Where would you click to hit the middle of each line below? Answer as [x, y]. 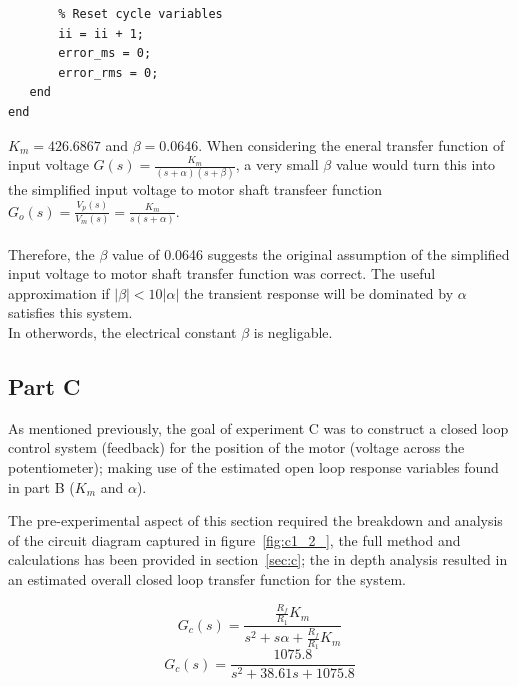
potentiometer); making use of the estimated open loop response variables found [253, 466]
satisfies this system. [70, 312]
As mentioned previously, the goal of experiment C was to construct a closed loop [258, 427]
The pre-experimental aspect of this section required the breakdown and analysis [255, 520]
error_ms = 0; [105, 53]
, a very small [277, 164]
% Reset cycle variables [140, 14]
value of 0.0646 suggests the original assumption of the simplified [311, 253]
